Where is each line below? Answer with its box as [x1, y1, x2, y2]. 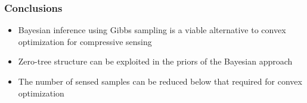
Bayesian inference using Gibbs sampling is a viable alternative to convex [18, 24, 286, 36]
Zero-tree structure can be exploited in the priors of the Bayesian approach [18, 55, 293, 67]
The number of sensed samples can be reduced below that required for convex [18, 75, 302, 87]
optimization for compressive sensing [18, 35, 152, 47]
